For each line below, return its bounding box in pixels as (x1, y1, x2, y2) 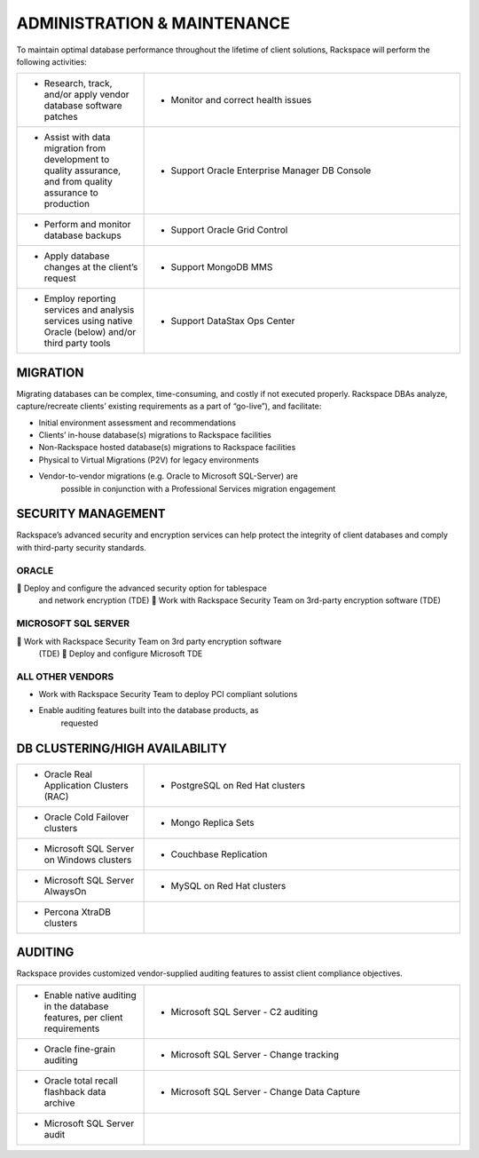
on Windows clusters (43, 853, 132, 866)
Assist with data (43, 131, 111, 144)
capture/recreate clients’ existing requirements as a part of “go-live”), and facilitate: (16, 401, 322, 412)
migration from (43, 142, 106, 155)
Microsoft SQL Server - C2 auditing (170, 1005, 318, 1018)
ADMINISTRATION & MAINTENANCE (16, 13, 290, 33)
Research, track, (43, 77, 113, 90)
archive (43, 1097, 75, 1109)
